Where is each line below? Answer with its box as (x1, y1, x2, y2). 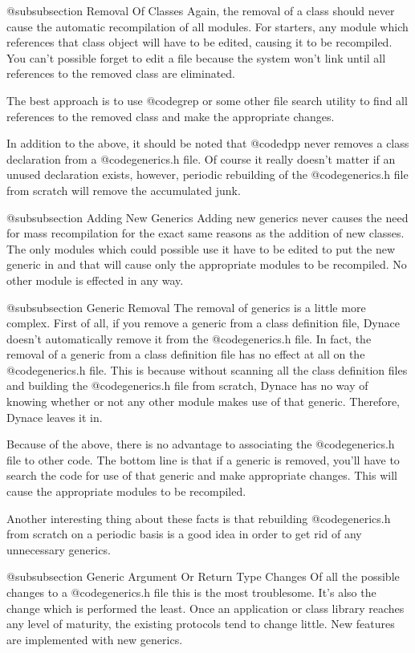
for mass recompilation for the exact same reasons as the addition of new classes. (6, 225, 405, 241)
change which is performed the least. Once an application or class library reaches (6, 599, 405, 616)
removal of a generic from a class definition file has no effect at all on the (6, 346, 365, 363)
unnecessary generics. (6, 541, 111, 558)
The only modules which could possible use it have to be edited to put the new (6, 240, 396, 257)
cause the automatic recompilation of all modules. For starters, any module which (6, 18, 409, 34)
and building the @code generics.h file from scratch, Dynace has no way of (6, 377, 368, 394)
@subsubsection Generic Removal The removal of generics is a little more (6, 298, 366, 315)
